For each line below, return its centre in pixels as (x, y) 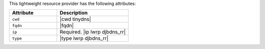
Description (74, 13)
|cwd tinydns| (75, 19)
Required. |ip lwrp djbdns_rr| (93, 32)
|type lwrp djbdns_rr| (84, 38)
